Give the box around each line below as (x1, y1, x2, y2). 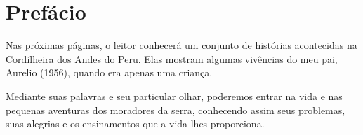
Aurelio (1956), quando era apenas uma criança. (6, 65, 213, 80)
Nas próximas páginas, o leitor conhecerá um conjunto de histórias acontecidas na (6, 38, 357, 52)
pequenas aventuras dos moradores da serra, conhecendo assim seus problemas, (6, 102, 345, 117)
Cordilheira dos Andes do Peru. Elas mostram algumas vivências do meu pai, (6, 51, 338, 66)
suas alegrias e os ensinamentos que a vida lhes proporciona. (6, 116, 265, 131)
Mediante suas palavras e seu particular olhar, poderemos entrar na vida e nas (6, 88, 343, 103)
